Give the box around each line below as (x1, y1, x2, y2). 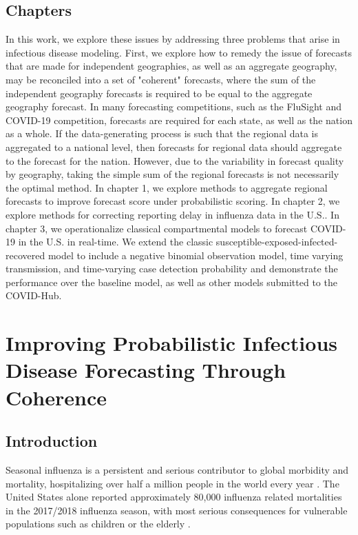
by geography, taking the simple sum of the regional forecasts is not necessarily (6, 167, 339, 181)
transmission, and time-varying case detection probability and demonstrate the (6, 261, 338, 276)
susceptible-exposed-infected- (215, 234, 338, 249)
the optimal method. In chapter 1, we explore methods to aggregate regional (6, 180, 328, 194)
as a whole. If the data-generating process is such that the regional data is (6, 126, 318, 141)
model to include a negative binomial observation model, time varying (48, 248, 344, 262)
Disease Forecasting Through (6, 356, 286, 384)
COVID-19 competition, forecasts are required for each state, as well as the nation (6, 112, 352, 127)
